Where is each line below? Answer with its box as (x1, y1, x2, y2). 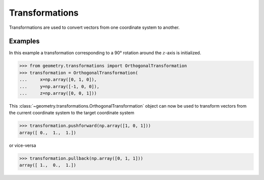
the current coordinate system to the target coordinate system (9, 110, 134, 116)
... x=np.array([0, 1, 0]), (19, 77, 97, 83)
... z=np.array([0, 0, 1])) (19, 90, 97, 96)
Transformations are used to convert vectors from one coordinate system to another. (9, 24, 180, 30)
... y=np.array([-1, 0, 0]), (19, 84, 100, 89)
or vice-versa (9, 142, 36, 148)
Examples (9, 37, 40, 45)
